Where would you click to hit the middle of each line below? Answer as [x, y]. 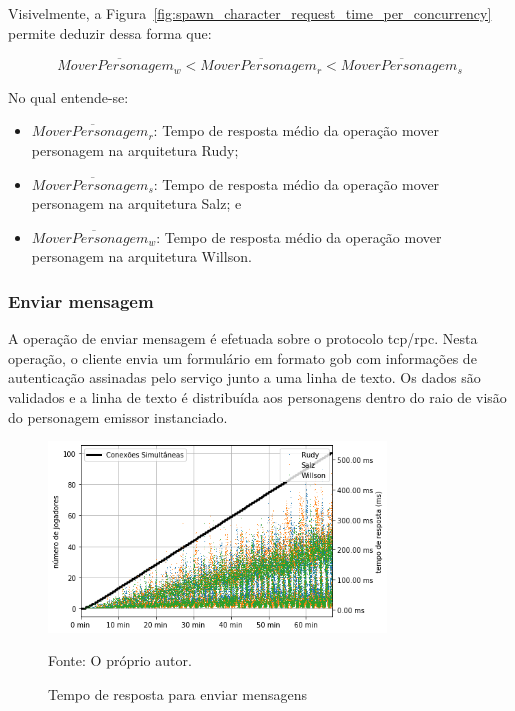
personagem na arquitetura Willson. [141, 256]
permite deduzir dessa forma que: [110, 32]
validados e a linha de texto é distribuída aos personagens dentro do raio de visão [257, 397]
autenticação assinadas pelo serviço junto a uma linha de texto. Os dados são [244, 377]
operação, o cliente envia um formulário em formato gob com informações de [242, 357]
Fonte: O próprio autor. [120, 660]
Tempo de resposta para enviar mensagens [178, 693]
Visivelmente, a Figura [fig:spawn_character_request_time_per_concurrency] [250, 13]
